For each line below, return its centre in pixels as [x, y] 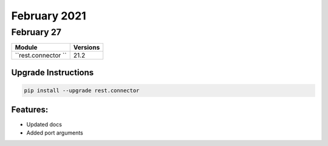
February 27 [36, 32]
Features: [30, 110]
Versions [87, 47]
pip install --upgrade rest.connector [82, 91]
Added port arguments [55, 133]
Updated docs [44, 124]
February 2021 [49, 16]
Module [26, 47]
